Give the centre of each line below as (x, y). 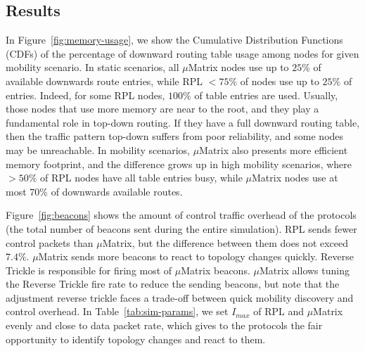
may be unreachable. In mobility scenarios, (98, 149)
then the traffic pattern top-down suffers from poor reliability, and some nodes (175, 136)
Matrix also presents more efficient (274, 149)
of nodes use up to (280, 81)
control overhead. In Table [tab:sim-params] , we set (117, 311)
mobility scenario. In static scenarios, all (92, 67)
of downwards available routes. (117, 191)
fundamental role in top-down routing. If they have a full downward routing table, (183, 122)
